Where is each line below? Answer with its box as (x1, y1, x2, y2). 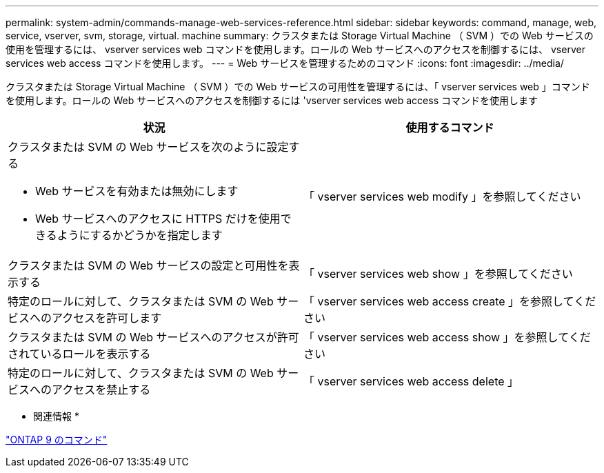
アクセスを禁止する (52, 383, 151, 396)
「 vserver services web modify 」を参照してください (303, 190, 581, 203)
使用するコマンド (405, 121, 494, 134)
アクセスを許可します (52, 311, 162, 325)
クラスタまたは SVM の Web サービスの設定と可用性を (8, 259, 289, 272)
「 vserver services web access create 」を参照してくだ (303, 294, 596, 308)
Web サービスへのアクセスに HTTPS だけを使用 (35, 212, 281, 225)
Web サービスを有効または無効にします (35, 184, 239, 198)
